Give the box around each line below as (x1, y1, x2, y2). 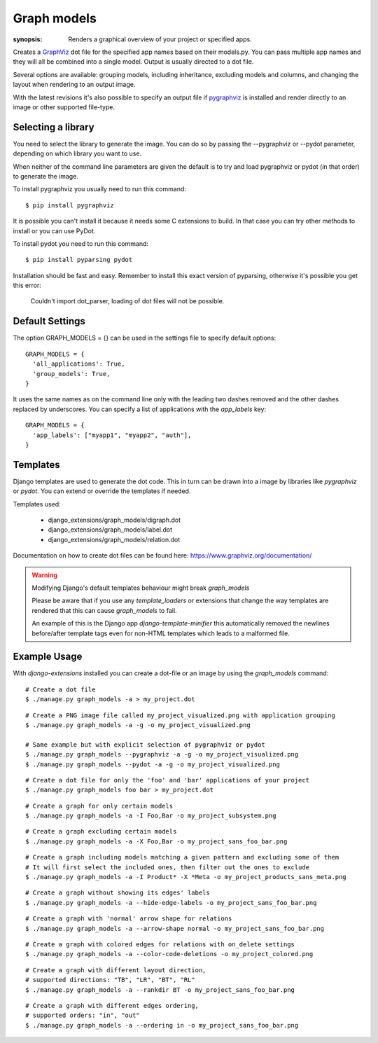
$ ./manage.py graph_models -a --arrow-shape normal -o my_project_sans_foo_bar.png (25, 925, 325, 932)
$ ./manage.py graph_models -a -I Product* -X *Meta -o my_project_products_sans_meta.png (25, 873, 346, 881)
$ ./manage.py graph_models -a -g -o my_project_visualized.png (25, 721, 251, 728)
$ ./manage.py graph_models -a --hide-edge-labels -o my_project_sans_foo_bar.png (25, 899, 317, 906)
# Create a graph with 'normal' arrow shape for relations (25, 915, 232, 923)
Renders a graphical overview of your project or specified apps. (68, 35, 252, 43)
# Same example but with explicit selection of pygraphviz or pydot (25, 740, 265, 749)
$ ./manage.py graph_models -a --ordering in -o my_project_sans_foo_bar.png (25, 1021, 299, 1029)
